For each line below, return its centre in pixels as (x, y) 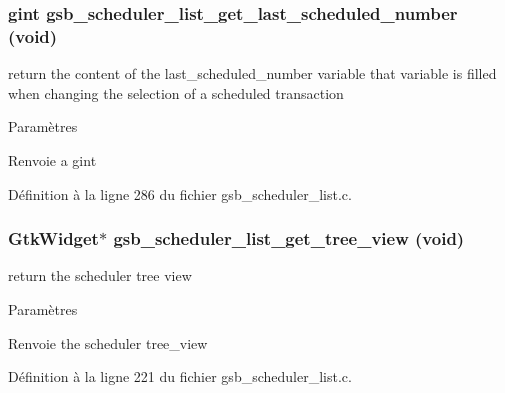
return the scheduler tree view (100, 275)
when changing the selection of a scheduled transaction (176, 92)
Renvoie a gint (52, 159)
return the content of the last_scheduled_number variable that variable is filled (252, 73)
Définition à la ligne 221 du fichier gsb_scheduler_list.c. (180, 376)
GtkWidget (53, 238)
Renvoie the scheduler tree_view (108, 342)
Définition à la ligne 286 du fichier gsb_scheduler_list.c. (180, 193)
